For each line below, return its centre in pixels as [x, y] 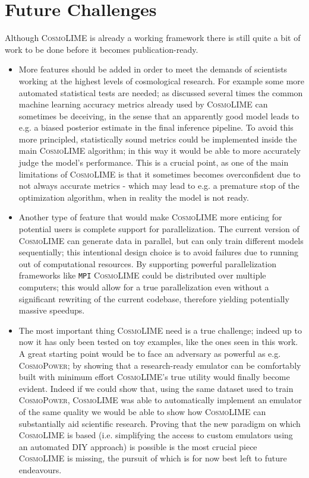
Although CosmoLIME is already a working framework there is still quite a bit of [153, 38]
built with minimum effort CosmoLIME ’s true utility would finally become [154, 377]
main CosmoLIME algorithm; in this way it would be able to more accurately [160, 151]
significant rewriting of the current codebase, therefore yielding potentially [154, 298]
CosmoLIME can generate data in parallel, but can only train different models [161, 240]
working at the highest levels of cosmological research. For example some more [161, 80]
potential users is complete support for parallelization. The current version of [159, 229]
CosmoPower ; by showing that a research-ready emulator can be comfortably [160, 365]
